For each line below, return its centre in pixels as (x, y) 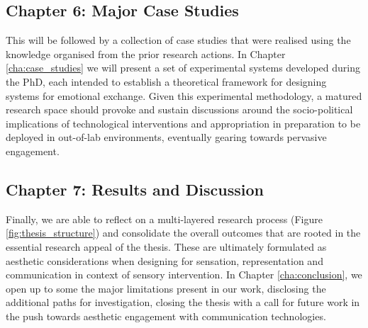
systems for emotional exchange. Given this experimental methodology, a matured (184, 95)
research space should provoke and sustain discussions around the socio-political (179, 109)
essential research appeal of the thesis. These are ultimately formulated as (166, 246)
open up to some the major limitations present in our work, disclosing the (166, 288)
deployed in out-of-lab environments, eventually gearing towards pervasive (166, 137)
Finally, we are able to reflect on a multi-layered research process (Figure (164, 219)
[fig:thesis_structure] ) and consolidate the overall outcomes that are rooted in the (183, 233)
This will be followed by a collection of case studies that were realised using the (178, 40)
